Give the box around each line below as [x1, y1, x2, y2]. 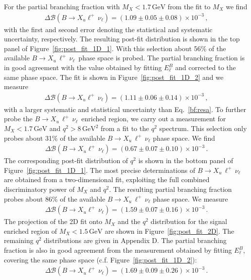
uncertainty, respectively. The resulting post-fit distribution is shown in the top [4, 34, 240, 44]
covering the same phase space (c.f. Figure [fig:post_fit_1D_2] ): [4, 254, 197, 264]
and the [117, 216, 141, 226]
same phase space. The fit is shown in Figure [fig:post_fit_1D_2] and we [4, 72, 224, 82]
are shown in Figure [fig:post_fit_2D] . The [105, 225, 234, 236]
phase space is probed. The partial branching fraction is [78, 53, 245, 63]
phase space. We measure [153, 193, 228, 204]
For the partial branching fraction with [4, 1, 120, 11]
